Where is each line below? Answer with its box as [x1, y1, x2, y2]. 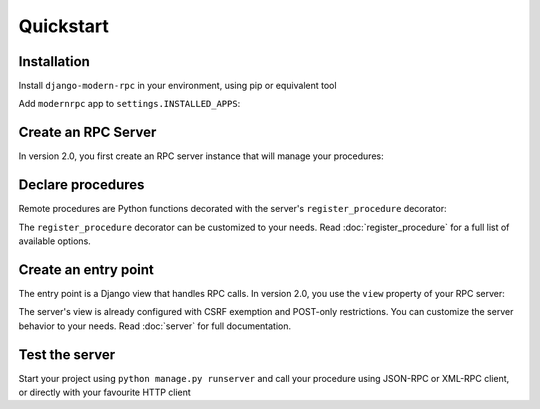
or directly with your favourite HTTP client [18, 386, 192, 399]
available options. [18, 235, 92, 247]
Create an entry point [18, 261, 155, 278]
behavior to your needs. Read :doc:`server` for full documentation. [18, 320, 292, 332]
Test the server [18, 346, 116, 363]
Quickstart [18, 15, 110, 37]
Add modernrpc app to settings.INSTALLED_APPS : [18, 98, 241, 110]
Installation [18, 53, 90, 70]
